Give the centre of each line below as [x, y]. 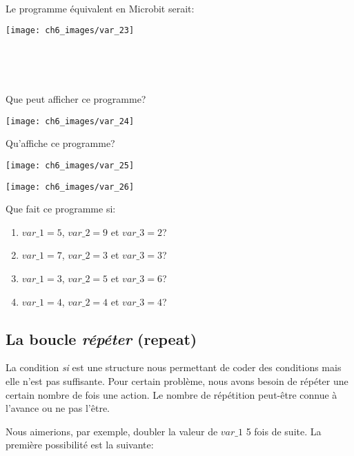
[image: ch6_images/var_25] [70, 165]
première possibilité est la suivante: [80, 445]
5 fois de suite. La [284, 431]
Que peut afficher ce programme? [76, 99]
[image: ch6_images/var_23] [70, 31]
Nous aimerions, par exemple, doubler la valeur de [112, 431]
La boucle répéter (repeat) [101, 338]
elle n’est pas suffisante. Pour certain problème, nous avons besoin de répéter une [177, 380]
